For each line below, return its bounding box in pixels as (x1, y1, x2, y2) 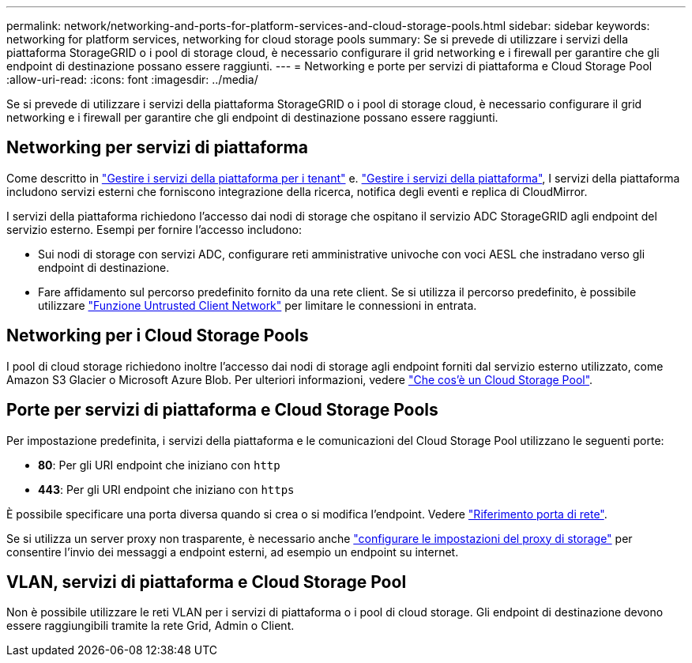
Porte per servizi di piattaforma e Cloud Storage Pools (6, 400, 438, 420)
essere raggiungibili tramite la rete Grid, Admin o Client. (6, 619, 295, 633)
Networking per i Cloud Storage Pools (6, 326, 309, 346)
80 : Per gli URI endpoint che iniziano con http (38, 458, 280, 472)
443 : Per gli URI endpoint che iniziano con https (38, 482, 295, 496)
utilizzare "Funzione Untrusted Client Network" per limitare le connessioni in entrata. (38, 298, 477, 312)
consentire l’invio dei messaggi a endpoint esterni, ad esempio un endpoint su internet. (6, 544, 459, 559)
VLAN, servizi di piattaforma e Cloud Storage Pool (6, 571, 407, 592)
